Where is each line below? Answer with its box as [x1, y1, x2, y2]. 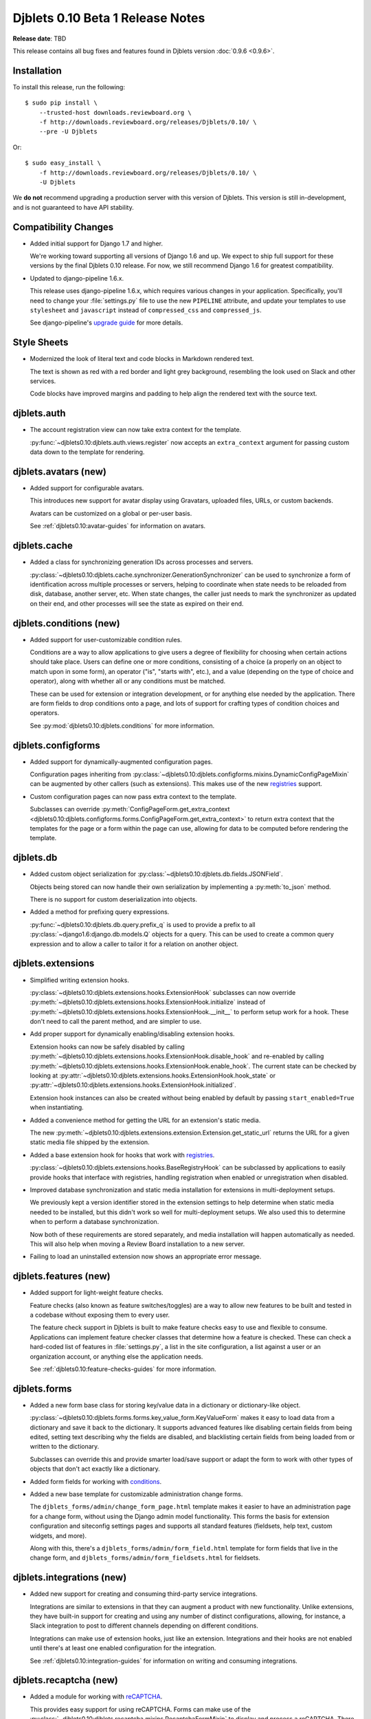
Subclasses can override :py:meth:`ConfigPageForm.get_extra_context [30, 805, 230, 813]
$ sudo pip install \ [25, 99, 98, 107]
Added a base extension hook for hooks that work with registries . [30, 1150, 215, 1159]
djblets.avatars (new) [12, 466, 106, 477]
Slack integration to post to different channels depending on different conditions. [30, 1621, 259, 1630]
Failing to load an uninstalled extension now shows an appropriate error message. [30, 1252, 262, 1261]
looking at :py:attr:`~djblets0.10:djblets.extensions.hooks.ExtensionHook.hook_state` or [30, 1071, 276, 1080]
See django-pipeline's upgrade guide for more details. [30, 318, 183, 327]
